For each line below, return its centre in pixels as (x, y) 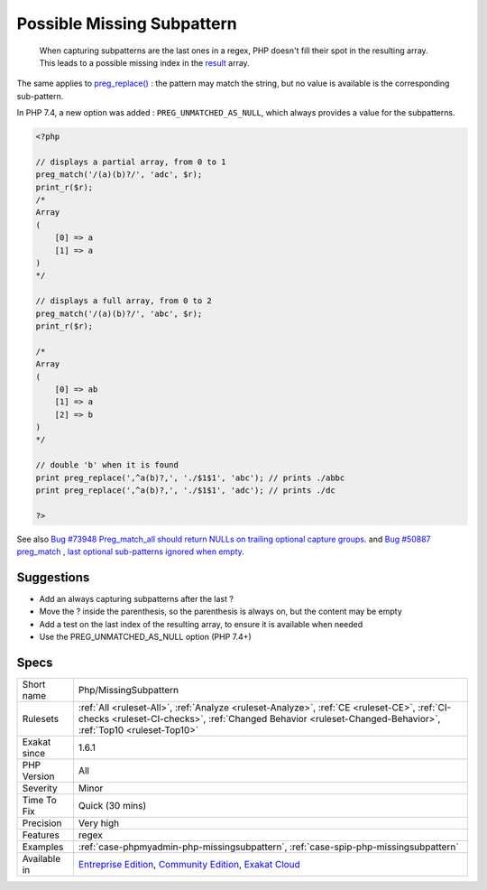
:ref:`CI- (435, 708)
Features (41, 835)
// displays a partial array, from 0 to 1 (131, 162)
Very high (99, 823)
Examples (43, 847)
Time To (40, 801)
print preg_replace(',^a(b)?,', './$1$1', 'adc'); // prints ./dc (185, 491)
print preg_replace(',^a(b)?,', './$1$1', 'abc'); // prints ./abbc (190, 477)
